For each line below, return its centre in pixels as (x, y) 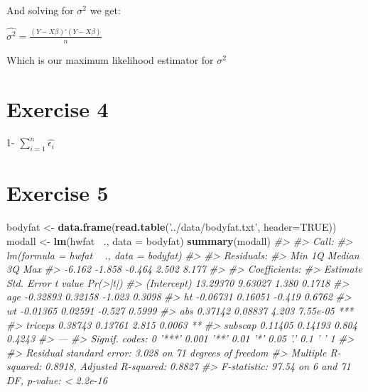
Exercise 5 (58, 193)
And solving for (40, 10)
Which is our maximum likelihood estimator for (110, 59)
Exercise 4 (58, 108)
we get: (105, 10)
